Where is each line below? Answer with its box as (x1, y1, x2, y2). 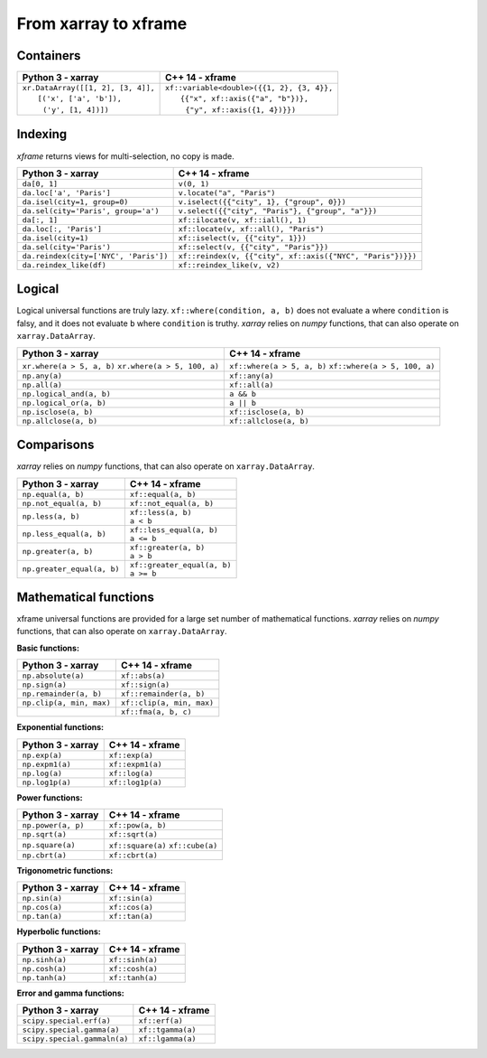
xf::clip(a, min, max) (120, 698, 215, 708)
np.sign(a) (22, 680, 68, 690)
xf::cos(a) (108, 903, 153, 913)
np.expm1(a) (22, 759, 71, 769)
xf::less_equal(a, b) (129, 525, 218, 535)
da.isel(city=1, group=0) (22, 197, 129, 207)
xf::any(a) (229, 370, 274, 380)
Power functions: (16, 791, 83, 803)
